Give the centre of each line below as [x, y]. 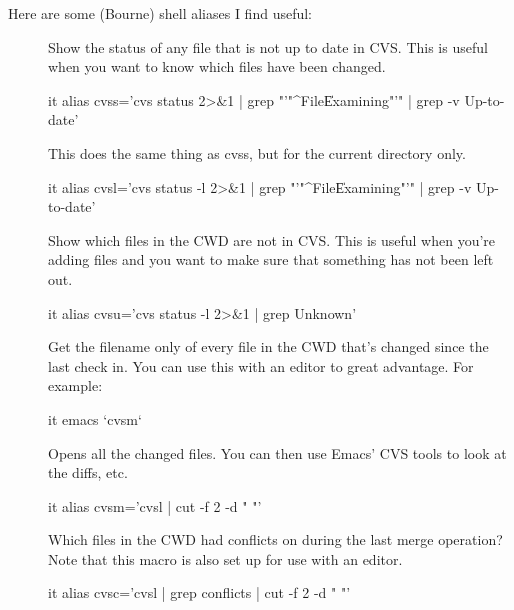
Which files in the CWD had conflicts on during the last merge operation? [275, 539]
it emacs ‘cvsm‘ [95, 418]
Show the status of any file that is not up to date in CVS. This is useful [268, 46]
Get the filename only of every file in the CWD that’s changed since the [268, 346]
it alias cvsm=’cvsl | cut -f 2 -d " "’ [155, 505]
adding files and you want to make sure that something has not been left [271, 259]
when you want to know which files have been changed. [217, 66]
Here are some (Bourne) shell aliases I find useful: [160, 13]
